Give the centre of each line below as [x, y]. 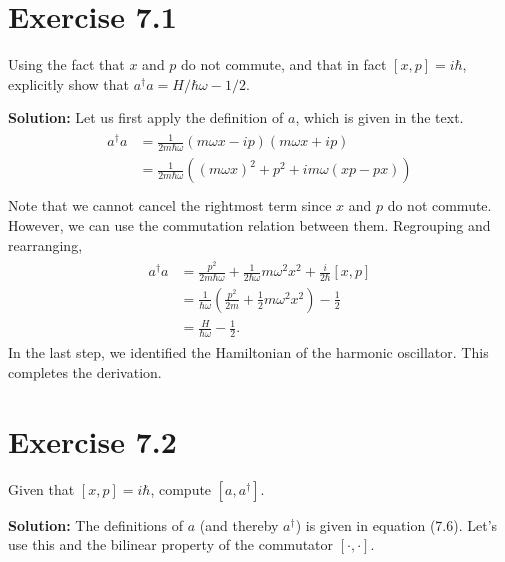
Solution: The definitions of [96, 524]
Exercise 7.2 [92, 440]
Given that [41, 488]
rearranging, [45, 244]
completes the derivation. [85, 371]
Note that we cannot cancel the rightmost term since [170, 205]
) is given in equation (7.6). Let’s [396, 524]
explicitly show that [69, 83]
